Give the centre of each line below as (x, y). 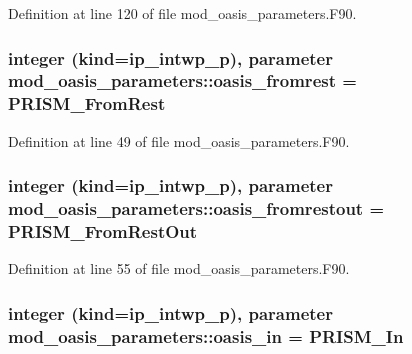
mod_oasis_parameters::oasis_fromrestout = (196, 208)
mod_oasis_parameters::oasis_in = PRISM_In (206, 335)
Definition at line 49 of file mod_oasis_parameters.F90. (179, 140)
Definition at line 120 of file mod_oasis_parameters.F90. (182, 13)
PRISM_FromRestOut (103, 231)
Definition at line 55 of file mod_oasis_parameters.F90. (179, 268)
